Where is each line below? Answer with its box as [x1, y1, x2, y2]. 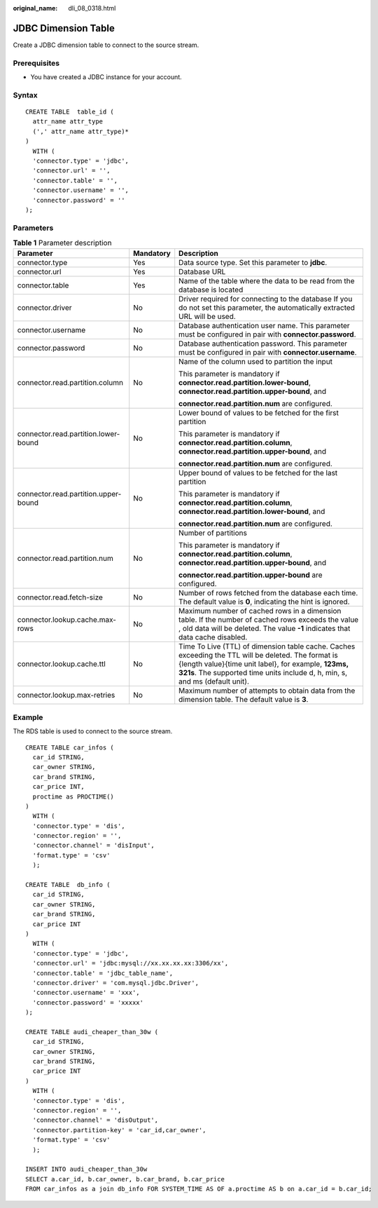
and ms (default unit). [178, 677, 250, 686]
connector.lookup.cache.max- [17, 615, 117, 625]
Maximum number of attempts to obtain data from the [178, 686, 356, 695]
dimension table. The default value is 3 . [178, 695, 309, 705]
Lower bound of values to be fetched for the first [178, 408, 339, 418]
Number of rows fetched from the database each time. [178, 588, 358, 598]
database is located [178, 285, 244, 294]
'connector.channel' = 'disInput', [32, 841, 155, 850]
